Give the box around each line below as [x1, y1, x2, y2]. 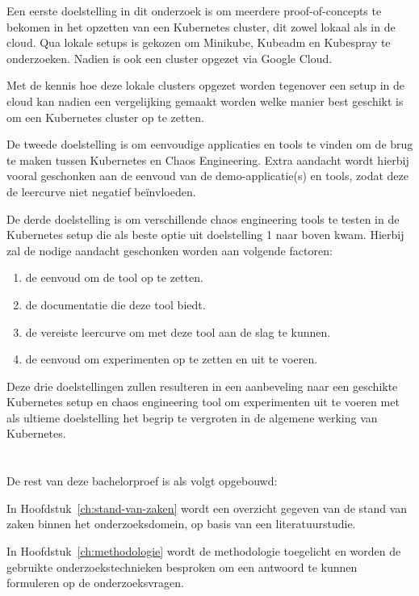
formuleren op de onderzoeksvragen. [6, 574, 184, 591]
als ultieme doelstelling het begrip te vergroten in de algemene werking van [6, 409, 378, 426]
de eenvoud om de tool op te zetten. [25, 269, 203, 286]
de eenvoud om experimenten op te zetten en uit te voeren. [25, 350, 318, 367]
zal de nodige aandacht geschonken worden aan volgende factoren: [6, 241, 333, 258]
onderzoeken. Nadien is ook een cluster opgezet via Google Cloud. [6, 49, 333, 66]
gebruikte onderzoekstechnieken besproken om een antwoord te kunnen [6, 558, 358, 575]
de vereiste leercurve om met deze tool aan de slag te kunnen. [25, 323, 331, 340]
